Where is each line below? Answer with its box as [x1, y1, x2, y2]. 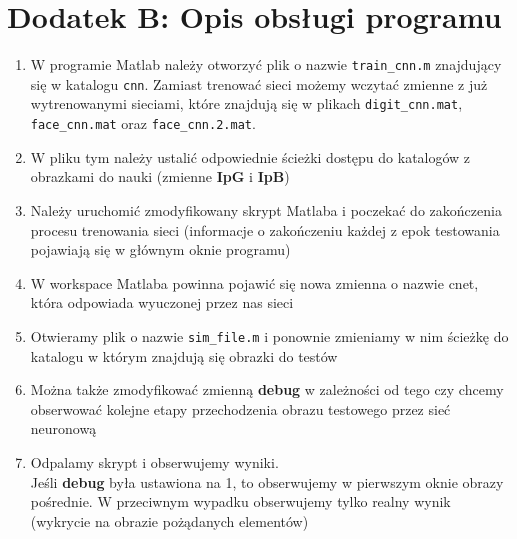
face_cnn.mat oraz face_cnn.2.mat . [30, 113, 256, 134]
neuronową [30, 418, 97, 439]
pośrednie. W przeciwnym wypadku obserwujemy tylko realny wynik [30, 491, 451, 512]
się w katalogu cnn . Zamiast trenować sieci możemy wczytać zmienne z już [30, 73, 488, 94]
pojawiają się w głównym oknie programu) [30, 239, 291, 260]
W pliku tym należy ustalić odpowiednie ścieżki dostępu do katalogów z [30, 146, 471, 167]
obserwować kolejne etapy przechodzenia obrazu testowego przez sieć [30, 398, 451, 419]
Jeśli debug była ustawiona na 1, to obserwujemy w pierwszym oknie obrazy [30, 471, 504, 492]
